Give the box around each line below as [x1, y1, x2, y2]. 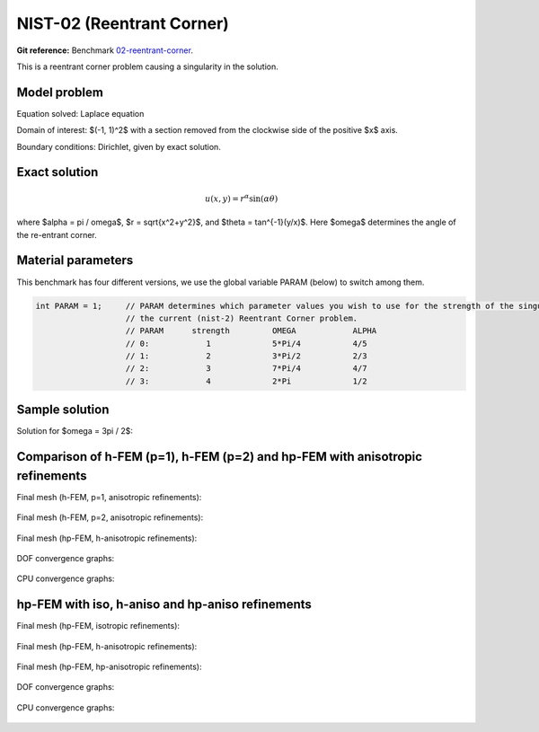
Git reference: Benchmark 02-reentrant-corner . [16, 45, 193, 56]
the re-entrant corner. [16, 229, 98, 240]
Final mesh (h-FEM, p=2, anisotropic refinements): [16, 512, 204, 523]
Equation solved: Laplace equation [16, 108, 145, 119]
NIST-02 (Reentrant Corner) [16, 13, 229, 33]
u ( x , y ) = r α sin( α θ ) [205, 192, 278, 204]
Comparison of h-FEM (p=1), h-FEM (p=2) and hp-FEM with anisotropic [16, 449, 422, 464]
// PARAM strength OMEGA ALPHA [125, 326, 377, 336]
